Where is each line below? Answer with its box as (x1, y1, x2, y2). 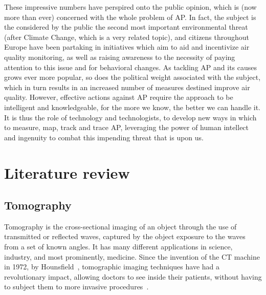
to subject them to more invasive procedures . (4, 281, 149, 292)
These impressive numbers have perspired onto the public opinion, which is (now (4, 2, 257, 12)
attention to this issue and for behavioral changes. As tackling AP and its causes (4, 61, 257, 72)
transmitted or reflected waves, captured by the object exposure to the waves (4, 231, 246, 242)
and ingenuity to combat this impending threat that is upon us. (4, 132, 204, 142)
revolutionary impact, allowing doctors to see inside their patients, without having (4, 271, 262, 282)
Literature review (4, 162, 130, 183)
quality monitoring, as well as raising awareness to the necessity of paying (4, 51, 235, 62)
